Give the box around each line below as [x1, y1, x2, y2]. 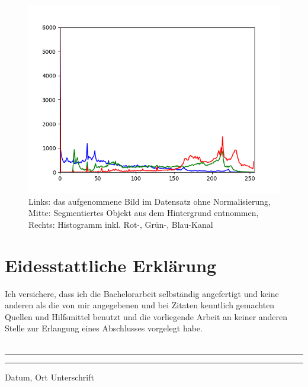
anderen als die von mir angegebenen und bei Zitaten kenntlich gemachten [5, 299, 275, 311]
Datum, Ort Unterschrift [5, 371, 94, 383]
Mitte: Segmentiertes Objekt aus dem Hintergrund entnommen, [28, 207, 259, 219]
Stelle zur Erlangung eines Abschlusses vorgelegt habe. [5, 322, 203, 334]
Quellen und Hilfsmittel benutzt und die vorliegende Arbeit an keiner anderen [5, 310, 288, 322]
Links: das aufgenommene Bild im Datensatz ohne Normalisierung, [28, 195, 271, 207]
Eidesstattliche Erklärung [5, 253, 217, 277]
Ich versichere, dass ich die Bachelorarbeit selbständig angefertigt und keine [5, 287, 279, 299]
